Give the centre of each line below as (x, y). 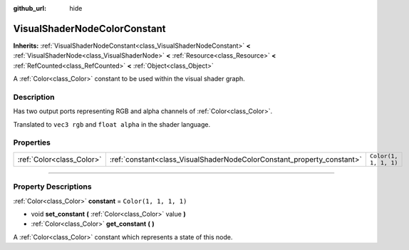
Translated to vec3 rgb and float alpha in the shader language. (112, 124)
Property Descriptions (52, 187)
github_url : (30, 8)
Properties (32, 142)
